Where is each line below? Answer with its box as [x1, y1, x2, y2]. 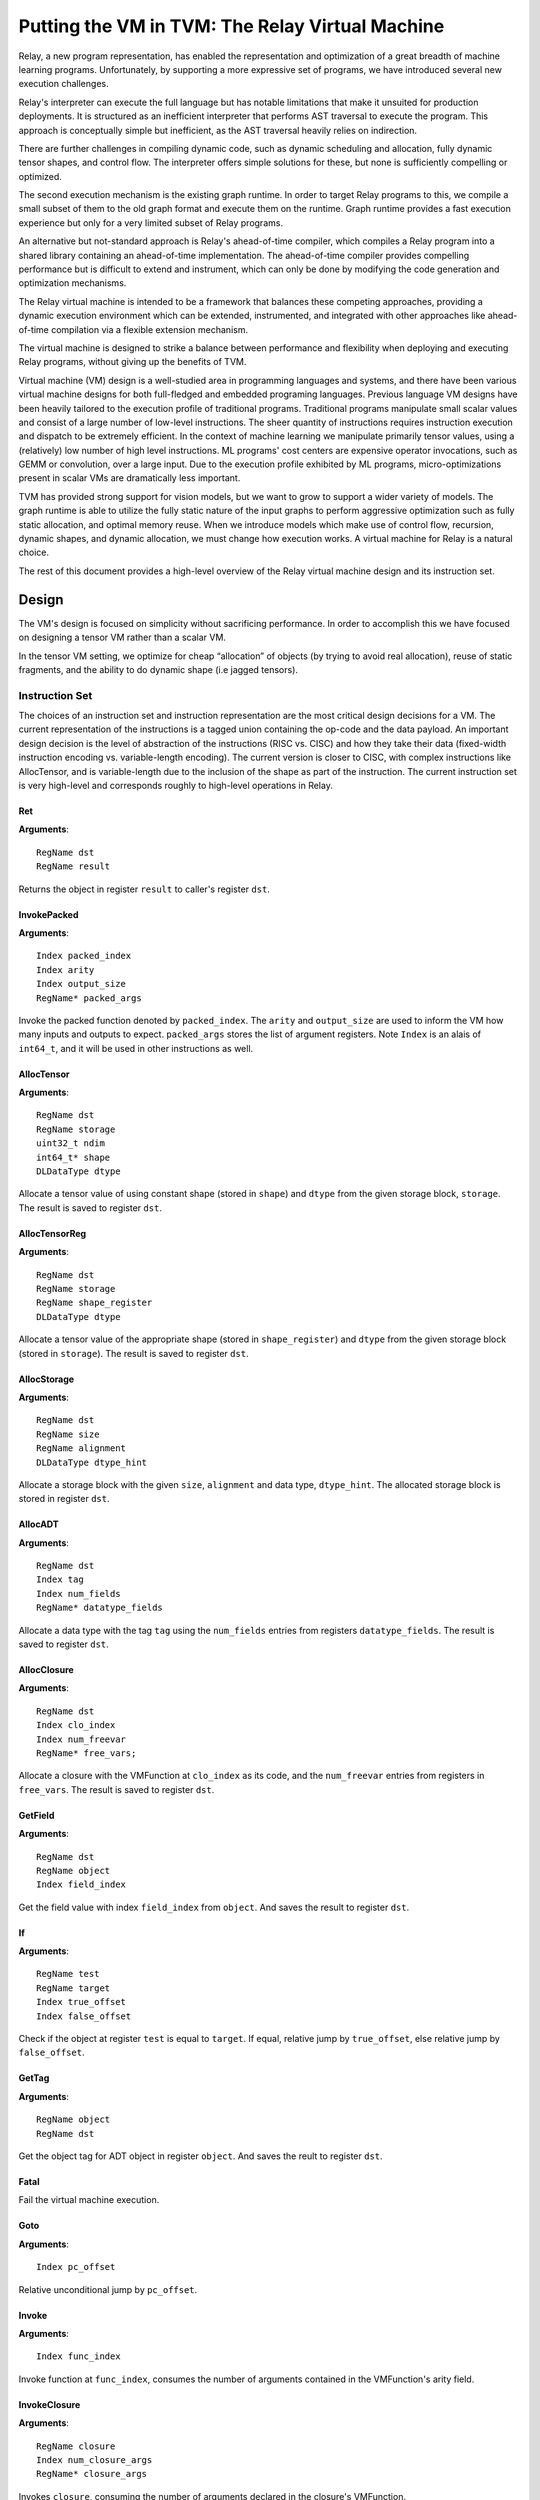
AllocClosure [18, 1664, 74, 1676]
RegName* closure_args [36, 2468, 148, 2480]
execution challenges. [18, 78, 109, 90]
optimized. [18, 170, 62, 182]
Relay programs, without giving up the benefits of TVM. [18, 356, 247, 368]
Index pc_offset [36, 2261, 116, 2273]
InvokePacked [18, 908, 79, 920]
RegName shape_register [36, 1297, 153, 1309]
